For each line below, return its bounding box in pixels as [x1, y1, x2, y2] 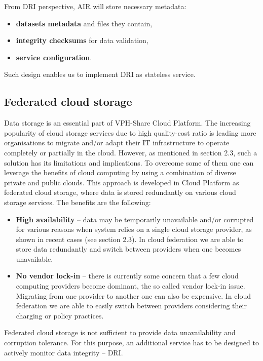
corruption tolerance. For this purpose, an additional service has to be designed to [4, 337, 259, 348]
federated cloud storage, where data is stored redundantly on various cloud [4, 187, 236, 197]
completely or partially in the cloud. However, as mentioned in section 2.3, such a [4, 147, 257, 157]
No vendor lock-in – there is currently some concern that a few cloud [16, 270, 239, 281]
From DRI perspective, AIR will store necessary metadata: [4, 1, 186, 11]
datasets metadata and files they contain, [16, 18, 153, 28]
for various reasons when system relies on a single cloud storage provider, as [16, 224, 252, 234]
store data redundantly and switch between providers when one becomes [16, 244, 241, 254]
